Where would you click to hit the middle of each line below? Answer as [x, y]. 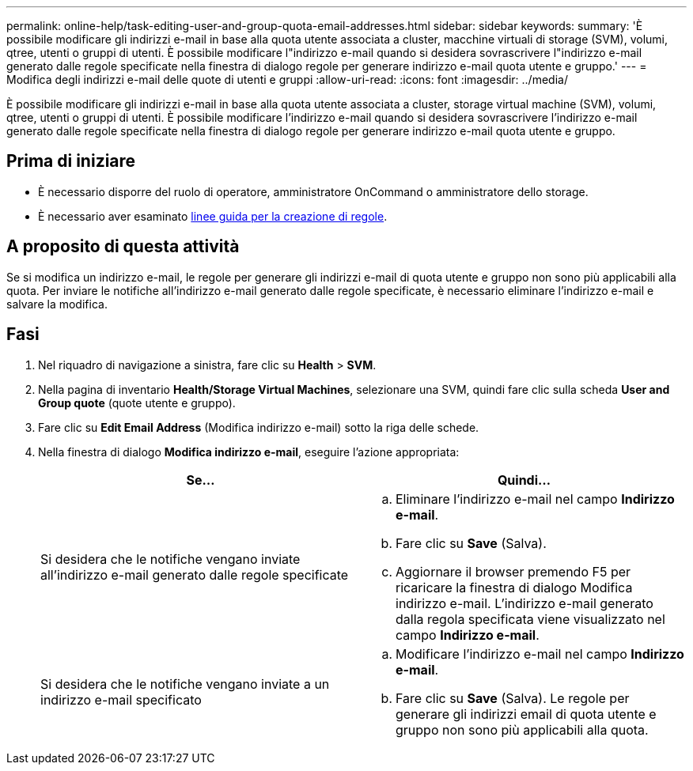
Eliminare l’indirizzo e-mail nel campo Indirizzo [535, 499]
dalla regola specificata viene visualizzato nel [530, 619]
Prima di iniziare [71, 161]
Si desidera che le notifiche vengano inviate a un [185, 684]
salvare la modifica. [57, 304]
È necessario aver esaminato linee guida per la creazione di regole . [213, 216]
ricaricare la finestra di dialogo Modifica [514, 587]
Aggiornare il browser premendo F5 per [513, 571]
